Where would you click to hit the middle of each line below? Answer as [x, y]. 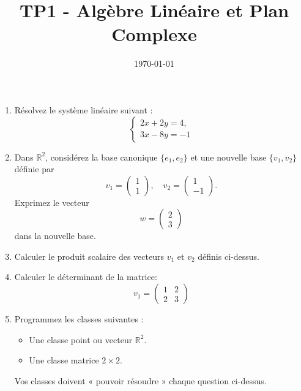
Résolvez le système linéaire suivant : [84, 109]
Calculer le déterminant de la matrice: [86, 277]
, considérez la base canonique [102, 157]
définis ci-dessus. [229, 256]
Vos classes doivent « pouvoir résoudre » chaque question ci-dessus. [140, 380]
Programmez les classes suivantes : [79, 319]
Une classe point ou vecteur [81, 339]
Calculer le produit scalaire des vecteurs [89, 256]
